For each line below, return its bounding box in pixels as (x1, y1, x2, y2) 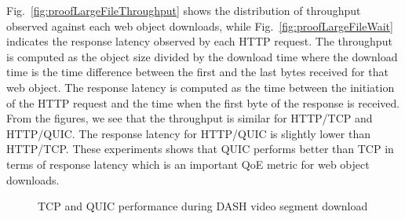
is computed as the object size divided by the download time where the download (6, 48, 398, 64)
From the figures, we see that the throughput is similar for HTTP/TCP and (6, 110, 373, 126)
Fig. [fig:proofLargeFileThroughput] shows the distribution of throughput (6, 2, 361, 18)
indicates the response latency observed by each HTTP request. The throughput (6, 33, 392, 49)
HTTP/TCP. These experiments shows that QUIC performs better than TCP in (6, 141, 394, 157)
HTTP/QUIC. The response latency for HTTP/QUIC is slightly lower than (6, 125, 370, 141)
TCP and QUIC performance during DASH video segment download (38, 198, 368, 214)
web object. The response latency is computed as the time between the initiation (6, 78, 395, 95)
